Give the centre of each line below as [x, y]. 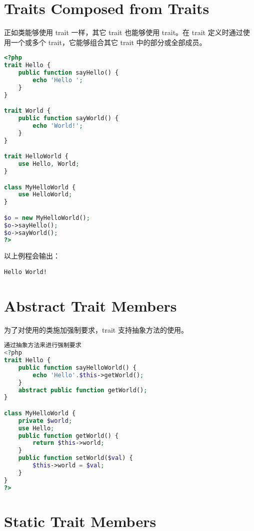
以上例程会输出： [32, 256]
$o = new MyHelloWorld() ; [47, 218]
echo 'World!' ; [58, 125]
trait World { [27, 111]
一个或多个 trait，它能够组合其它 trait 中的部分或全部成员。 [108, 42]
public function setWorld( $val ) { [75, 458]
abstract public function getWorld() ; [83, 390]
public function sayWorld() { [68, 118]
